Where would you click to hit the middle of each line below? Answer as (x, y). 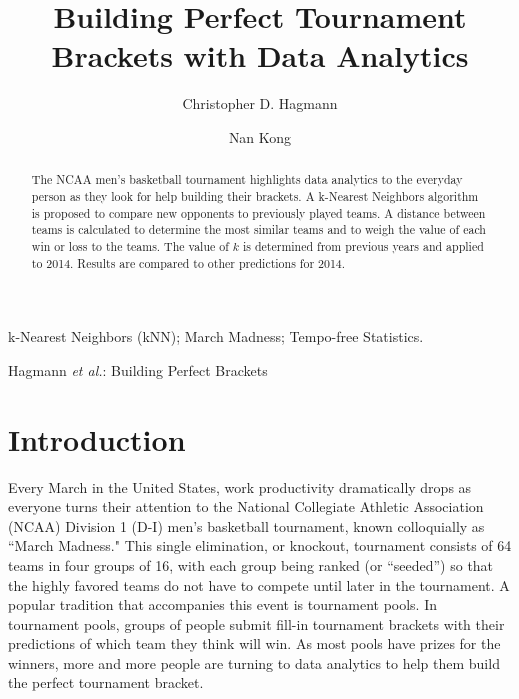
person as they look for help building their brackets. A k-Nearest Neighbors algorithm (255, 195)
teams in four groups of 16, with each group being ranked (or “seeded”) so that (251, 564)
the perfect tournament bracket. (106, 682)
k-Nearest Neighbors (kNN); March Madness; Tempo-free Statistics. (216, 336)
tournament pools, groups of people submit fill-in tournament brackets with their (256, 623)
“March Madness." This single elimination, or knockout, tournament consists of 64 (260, 545)
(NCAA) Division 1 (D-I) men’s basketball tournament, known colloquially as (246, 525)
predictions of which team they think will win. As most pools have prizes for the (254, 643)
